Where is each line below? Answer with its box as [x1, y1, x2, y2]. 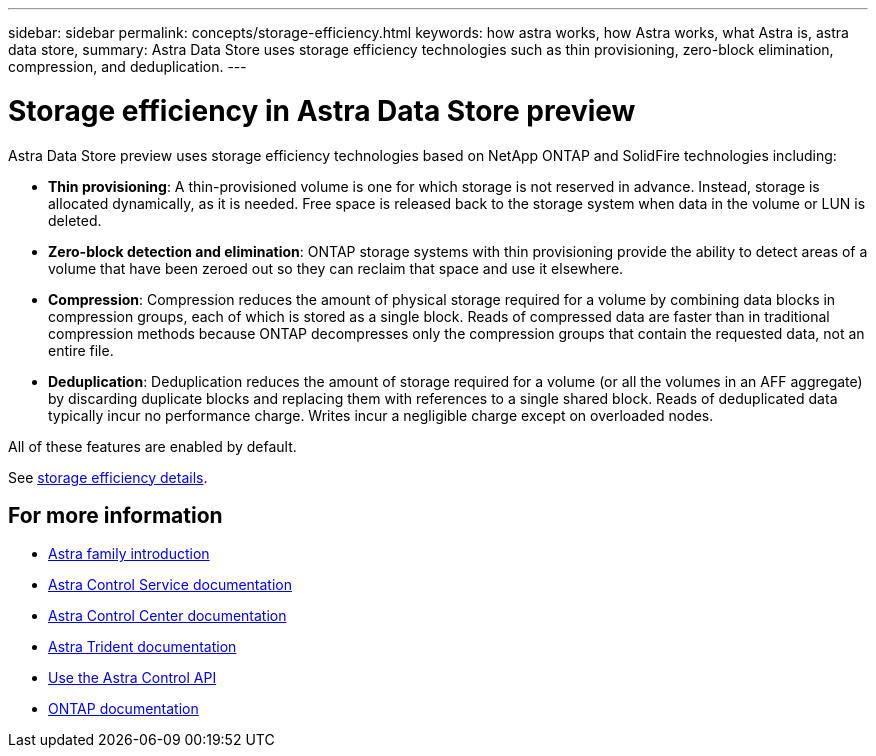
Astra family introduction [48, 545, 210, 563]
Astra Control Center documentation [48, 607, 287, 625]
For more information [8, 502, 223, 528]
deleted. [48, 211, 102, 229]
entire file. [48, 341, 114, 359]
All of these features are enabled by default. [8, 437, 297, 455]
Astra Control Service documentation [48, 576, 293, 594]
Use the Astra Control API [48, 669, 217, 687]
